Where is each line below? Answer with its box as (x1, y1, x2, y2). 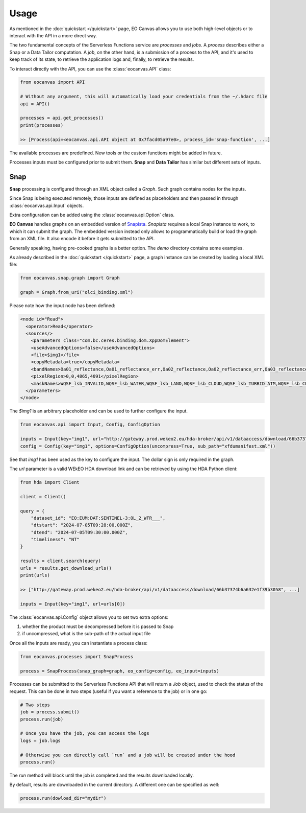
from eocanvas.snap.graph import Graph (20, 275, 120, 281)
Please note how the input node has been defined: (9, 303, 116, 309)
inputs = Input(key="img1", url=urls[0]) (20, 601, 125, 607)
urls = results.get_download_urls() (20, 565, 112, 571)
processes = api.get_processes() (20, 115, 104, 121)
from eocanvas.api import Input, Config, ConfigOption (20, 422, 160, 428)
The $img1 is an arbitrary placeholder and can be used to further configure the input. (9, 408, 188, 414)
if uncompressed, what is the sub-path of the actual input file (22, 631, 151, 637)
